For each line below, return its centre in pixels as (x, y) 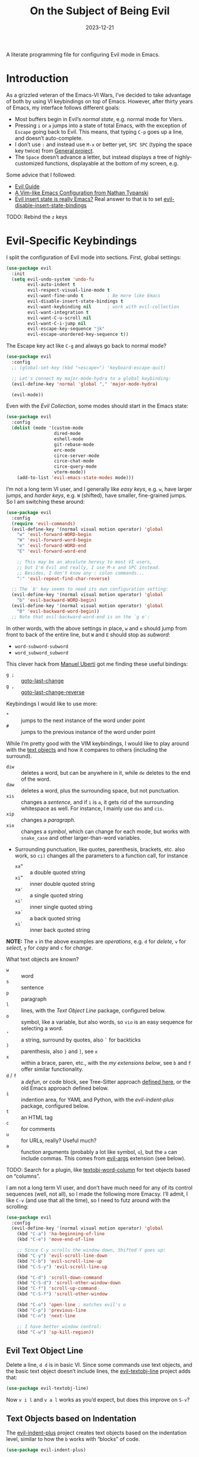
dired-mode (67, 434)
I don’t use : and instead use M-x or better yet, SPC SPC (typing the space (103, 144)
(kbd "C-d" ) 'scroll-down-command (59, 1278)
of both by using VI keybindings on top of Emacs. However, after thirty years (99, 101)
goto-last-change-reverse (53, 692)
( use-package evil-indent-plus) (46, 1450)
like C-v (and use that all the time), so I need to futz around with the (88, 1200)
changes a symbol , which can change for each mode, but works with (105, 831)
